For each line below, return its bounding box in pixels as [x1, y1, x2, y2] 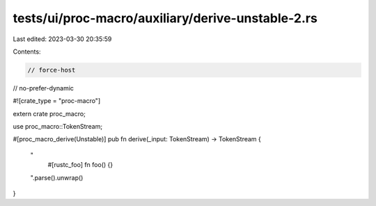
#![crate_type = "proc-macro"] [13, 97, 101, 105]
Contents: [13, 47, 41, 56]
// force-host [27, 66, 76, 74]
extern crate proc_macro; [13, 109, 86, 118]
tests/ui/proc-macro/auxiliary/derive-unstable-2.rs [13, 10, 318, 26]
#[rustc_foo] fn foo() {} [47, 161, 113, 169]
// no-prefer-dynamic [13, 84, 75, 92]
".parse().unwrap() [30, 173, 84, 182]
